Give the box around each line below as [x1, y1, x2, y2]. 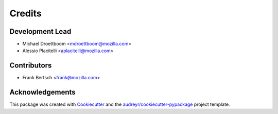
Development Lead [9, 27, 72, 36]
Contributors [9, 61, 52, 70]
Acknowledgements [9, 88, 76, 97]
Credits [9, 8, 42, 19]
